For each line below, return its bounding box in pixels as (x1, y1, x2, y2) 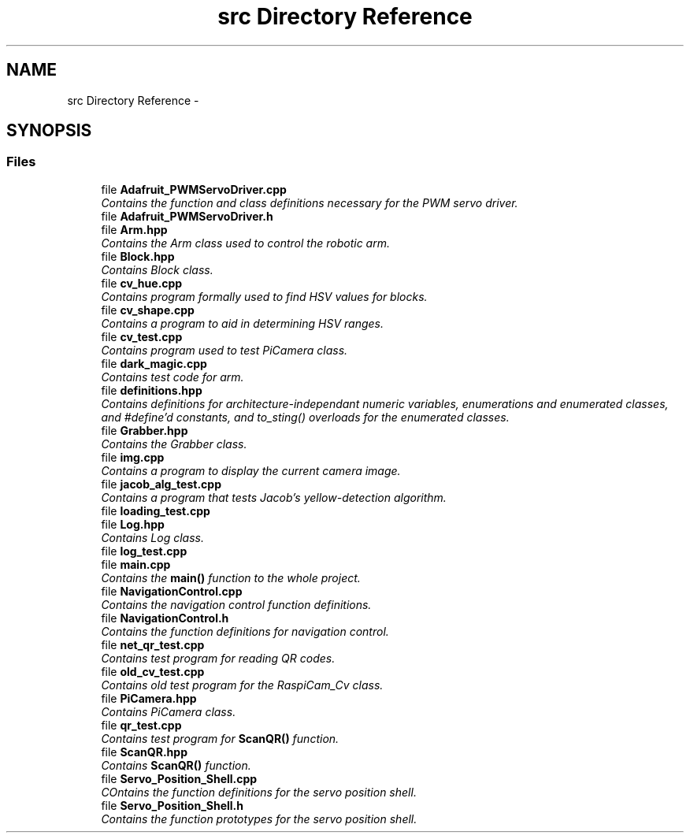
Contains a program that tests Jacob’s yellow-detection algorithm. (101, 490, 447, 504)
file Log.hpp (101, 517, 165, 531)
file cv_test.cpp (101, 329, 183, 343)
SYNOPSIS (6, 121, 92, 141)
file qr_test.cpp (101, 718, 182, 732)
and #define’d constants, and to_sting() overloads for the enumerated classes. (101, 410, 510, 424)
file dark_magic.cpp (101, 356, 207, 370)
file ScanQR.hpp (101, 744, 187, 759)
